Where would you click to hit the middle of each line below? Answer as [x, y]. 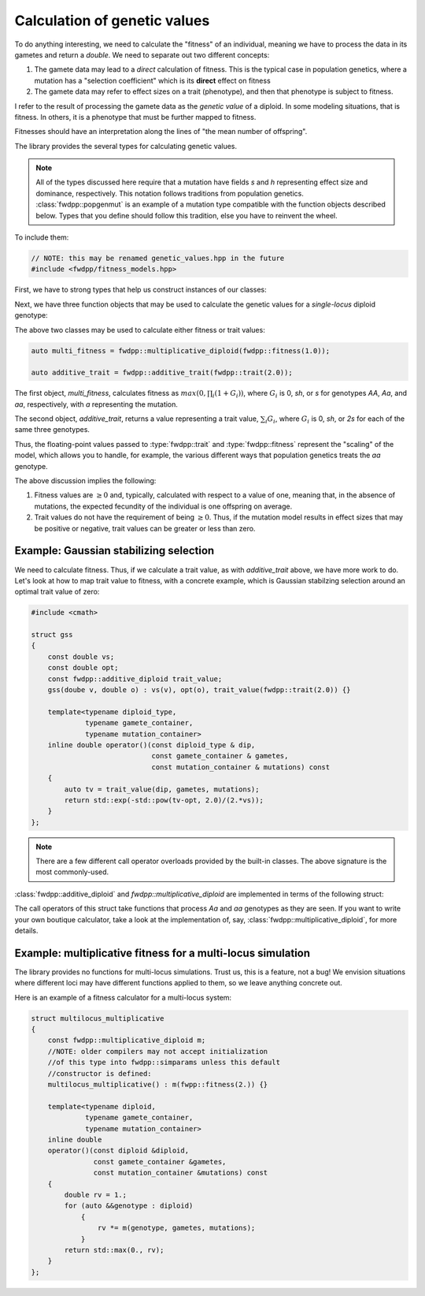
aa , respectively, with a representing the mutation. [96, 404]
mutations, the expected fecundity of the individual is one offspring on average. [163, 506]
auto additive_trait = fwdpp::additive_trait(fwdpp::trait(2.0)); [162, 373]
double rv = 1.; [96, 1195]
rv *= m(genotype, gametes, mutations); [176, 1228]
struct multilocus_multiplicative [98, 1018]
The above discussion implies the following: [85, 481]
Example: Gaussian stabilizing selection [115, 551]
